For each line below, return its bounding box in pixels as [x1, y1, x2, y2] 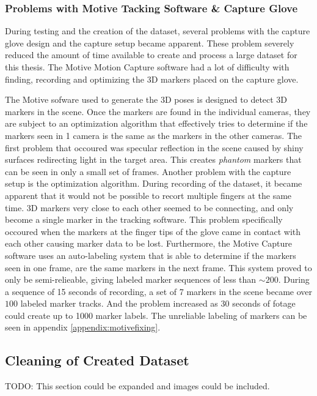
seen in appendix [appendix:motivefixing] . [5, 321, 161, 334]
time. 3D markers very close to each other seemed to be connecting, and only [5, 201, 294, 214]
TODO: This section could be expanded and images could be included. [5, 379, 270, 392]
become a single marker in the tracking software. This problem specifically [5, 213, 283, 226]
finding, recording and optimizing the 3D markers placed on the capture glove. [5, 72, 299, 85]
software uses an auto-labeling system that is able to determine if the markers [5, 248, 296, 261]
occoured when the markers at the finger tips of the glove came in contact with [5, 225, 301, 237]
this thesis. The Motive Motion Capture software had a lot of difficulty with [5, 61, 290, 73]
